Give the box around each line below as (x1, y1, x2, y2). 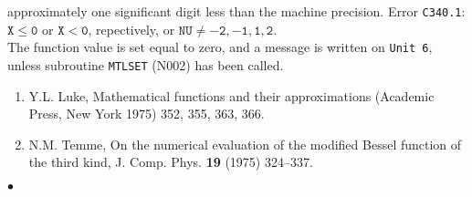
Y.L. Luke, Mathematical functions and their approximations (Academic (28, 86, 435, 105)
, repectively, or (88, 19, 175, 38)
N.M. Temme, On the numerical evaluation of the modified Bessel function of (28, 134, 462, 153)
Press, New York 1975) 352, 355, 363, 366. (28, 104, 265, 123)
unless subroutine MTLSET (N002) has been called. (7, 55, 284, 74)
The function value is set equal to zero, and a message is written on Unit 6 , (7, 37, 433, 57)
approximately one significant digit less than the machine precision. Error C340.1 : (7, 2, 466, 20)
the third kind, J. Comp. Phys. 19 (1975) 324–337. (28, 152, 313, 171)
